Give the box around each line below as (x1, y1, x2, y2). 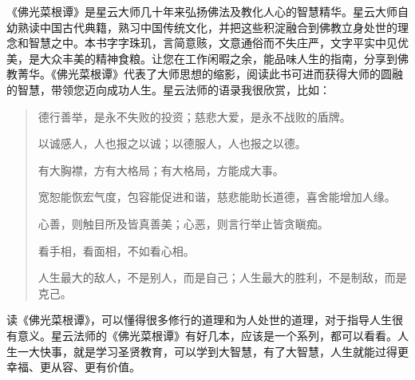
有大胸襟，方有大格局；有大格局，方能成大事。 (38, 161, 284, 178)
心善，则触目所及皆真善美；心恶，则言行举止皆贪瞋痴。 (38, 215, 329, 232)
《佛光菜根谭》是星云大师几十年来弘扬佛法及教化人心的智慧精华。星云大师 (6, 3, 397, 19)
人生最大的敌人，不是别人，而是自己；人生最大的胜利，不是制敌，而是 (38, 269, 407, 286)
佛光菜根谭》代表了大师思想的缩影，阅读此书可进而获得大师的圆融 (56, 65, 403, 82)
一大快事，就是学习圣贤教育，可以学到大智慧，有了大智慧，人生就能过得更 (17, 342, 409, 359)
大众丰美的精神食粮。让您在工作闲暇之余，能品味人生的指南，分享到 (39, 49, 397, 66)
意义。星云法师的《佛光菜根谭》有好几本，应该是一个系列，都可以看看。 (17, 327, 397, 343)
